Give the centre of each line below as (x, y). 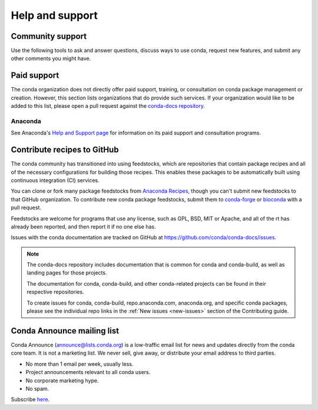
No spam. (37, 388)
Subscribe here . (30, 399)
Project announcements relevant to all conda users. (88, 372)
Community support (49, 36)
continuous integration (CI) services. (55, 180)
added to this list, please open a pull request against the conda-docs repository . (108, 106)
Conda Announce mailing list (65, 331)
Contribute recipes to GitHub (65, 150)
